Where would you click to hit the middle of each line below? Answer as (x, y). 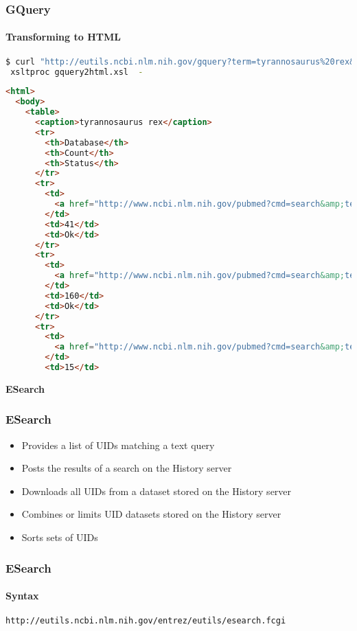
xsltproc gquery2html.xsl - (77, 72)
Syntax (22, 596)
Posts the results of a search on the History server (127, 468)
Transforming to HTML (63, 37)
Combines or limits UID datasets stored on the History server (151, 514)
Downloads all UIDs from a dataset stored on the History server (157, 491)
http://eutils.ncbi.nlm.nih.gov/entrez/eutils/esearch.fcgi (146, 621)
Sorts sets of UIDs (60, 537)
